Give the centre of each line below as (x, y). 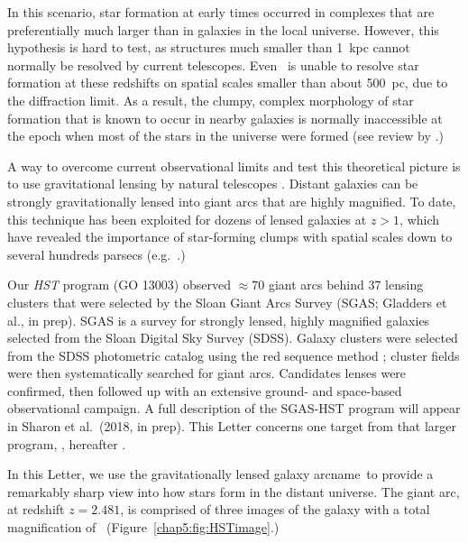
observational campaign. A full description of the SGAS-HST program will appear (234, 408)
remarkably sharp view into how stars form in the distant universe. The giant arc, (234, 491)
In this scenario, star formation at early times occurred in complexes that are (221, 12)
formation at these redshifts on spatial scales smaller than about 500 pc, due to (228, 83)
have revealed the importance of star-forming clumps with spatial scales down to (230, 237)
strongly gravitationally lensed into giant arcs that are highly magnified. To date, (232, 201)
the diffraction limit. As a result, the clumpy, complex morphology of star (211, 100)
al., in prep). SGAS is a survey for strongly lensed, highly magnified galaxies (219, 320)
